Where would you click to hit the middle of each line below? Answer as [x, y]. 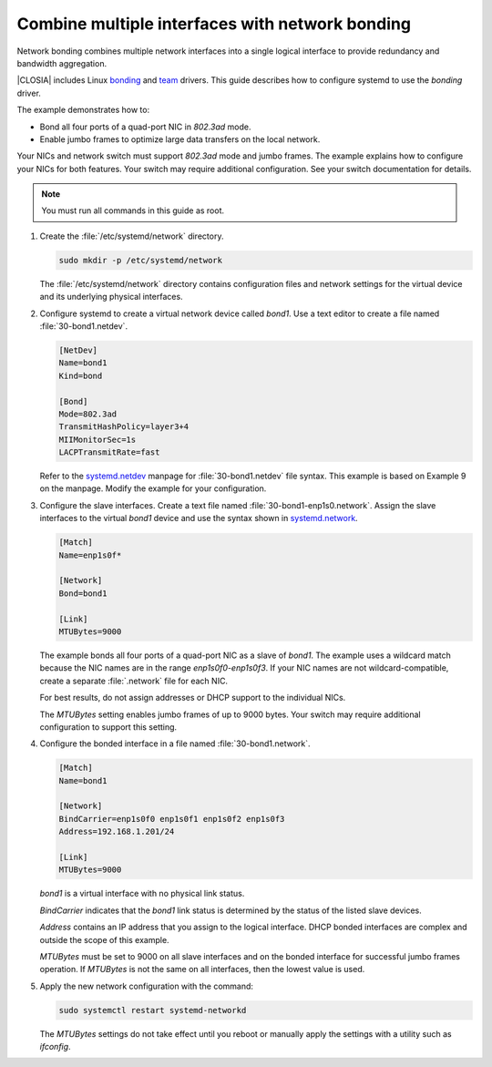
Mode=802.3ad [88, 414]
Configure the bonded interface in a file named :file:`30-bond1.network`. [175, 744]
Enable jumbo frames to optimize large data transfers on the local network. [180, 139]
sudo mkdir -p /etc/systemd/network [141, 260]
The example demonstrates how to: [83, 110]
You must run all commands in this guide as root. [133, 210]
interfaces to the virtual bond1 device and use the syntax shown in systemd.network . [199, 518]
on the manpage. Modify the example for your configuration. [153, 488]
